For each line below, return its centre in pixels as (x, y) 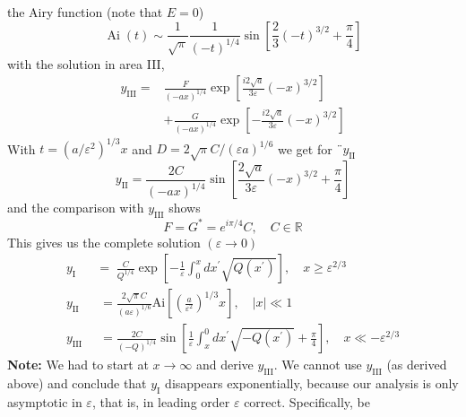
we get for (305, 148)
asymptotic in (45, 401)
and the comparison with (76, 208)
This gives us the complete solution (104, 242)
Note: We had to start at (78, 365)
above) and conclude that (77, 382)
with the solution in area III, (86, 63)
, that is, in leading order (161, 401)
